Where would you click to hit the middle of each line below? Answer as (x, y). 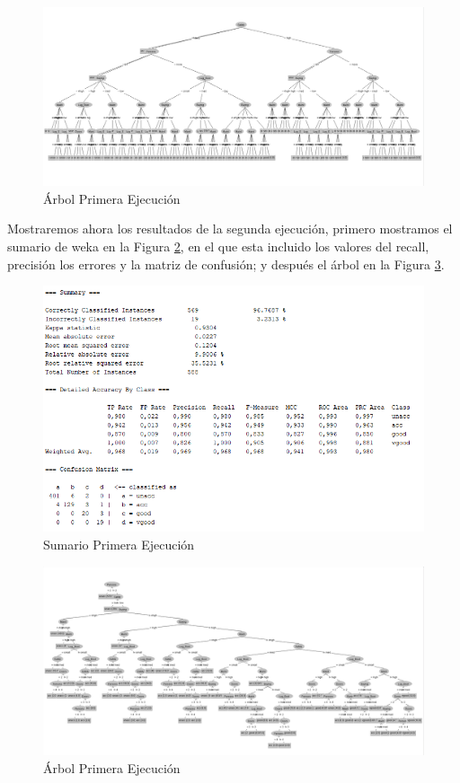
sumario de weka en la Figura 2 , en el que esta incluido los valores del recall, (218, 246)
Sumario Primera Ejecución (119, 545)
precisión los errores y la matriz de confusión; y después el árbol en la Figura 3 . (226, 264)
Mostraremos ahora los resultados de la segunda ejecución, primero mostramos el (230, 229)
